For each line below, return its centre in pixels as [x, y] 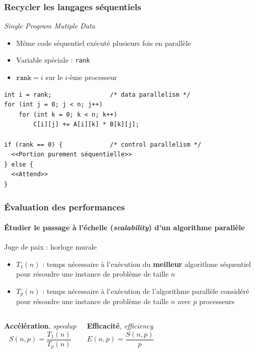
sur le [54, 77]
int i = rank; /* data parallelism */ [97, 94]
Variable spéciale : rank [53, 60]
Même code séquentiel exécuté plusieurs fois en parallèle [104, 43]
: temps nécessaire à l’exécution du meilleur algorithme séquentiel [147, 264]
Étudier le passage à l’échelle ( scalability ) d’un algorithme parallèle [124, 227]
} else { [19, 164]
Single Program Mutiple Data [50, 26]
